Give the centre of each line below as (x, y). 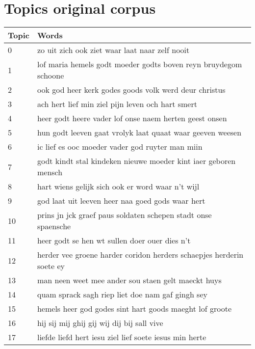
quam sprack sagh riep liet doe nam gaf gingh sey (122, 295)
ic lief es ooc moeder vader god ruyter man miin (120, 147)
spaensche (54, 226)
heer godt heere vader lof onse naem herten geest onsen (132, 118)
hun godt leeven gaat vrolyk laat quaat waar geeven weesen (139, 133)
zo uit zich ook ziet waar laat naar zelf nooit (113, 50)
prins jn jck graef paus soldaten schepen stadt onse (124, 215)
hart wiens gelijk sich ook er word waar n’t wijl (118, 187)
